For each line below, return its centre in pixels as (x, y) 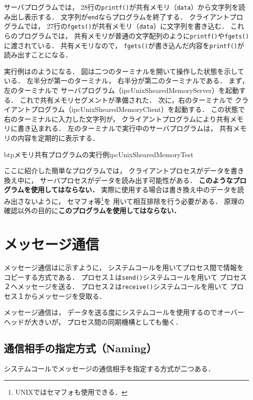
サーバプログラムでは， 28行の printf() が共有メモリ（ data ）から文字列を (121, 7)
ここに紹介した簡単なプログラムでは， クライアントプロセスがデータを (117, 171)
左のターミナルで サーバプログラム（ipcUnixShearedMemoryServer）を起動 (122, 90)
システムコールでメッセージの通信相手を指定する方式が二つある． (109, 368)
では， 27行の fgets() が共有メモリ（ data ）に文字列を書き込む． (126, 26)
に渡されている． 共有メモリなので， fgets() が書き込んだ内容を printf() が (124, 45)
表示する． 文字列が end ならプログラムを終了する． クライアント (127, 16)
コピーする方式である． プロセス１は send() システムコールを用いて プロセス (126, 277)
